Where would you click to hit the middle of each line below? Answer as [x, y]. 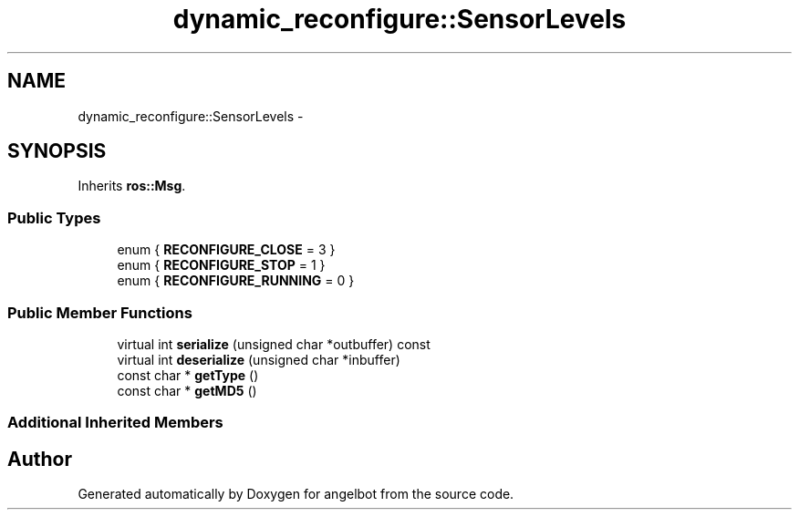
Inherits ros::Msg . [132, 186]
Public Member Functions [100, 312]
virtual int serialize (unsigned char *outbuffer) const [274, 344]
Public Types [54, 217]
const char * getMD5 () [187, 390]
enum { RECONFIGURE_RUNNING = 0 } [236, 281]
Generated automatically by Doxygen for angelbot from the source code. [296, 494]
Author [40, 459]
